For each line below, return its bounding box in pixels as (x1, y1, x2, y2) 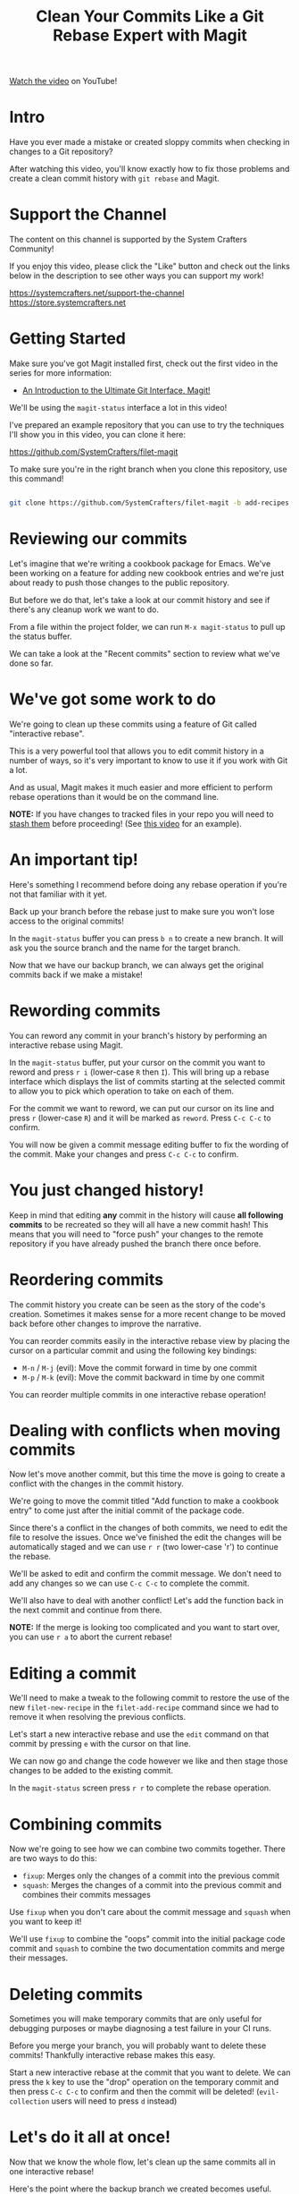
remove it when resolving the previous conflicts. (9, 1712, 186, 1722)
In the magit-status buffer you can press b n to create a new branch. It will (9, 932, 284, 943)
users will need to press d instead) (51, 2096, 178, 2106)
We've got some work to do (9, 689, 217, 709)
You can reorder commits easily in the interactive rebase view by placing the (9, 1335, 290, 1346)
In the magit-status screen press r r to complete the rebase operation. (9, 1782, 271, 1793)
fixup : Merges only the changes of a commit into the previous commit (21, 1870, 280, 1881)
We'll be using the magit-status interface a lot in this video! (9, 403, 228, 412)
